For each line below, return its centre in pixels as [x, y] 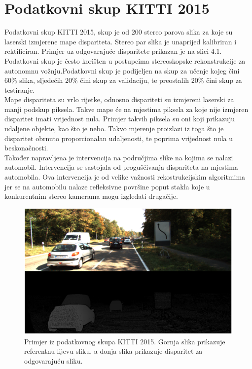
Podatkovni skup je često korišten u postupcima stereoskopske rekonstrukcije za [125, 60]
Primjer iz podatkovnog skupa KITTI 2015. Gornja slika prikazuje [125, 341]
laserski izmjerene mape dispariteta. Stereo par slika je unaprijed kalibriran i [121, 41]
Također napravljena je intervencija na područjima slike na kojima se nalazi [119, 157]
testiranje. [20, 90]
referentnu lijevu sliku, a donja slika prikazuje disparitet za [113, 351]
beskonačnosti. [26, 148]
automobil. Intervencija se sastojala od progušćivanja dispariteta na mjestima [121, 167]
